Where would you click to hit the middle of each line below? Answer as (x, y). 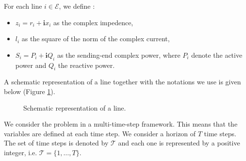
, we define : (77, 6)
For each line (23, 6)
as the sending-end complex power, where (119, 55)
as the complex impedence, (93, 22)
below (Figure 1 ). (30, 91)
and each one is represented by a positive (179, 143)
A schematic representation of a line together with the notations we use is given (123, 82)
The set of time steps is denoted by (56, 143)
